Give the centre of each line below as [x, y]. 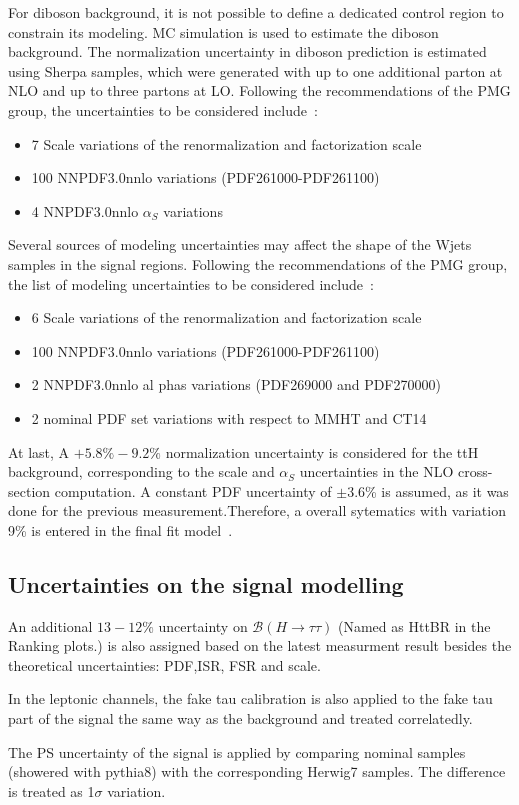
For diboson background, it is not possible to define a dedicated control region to [256, 12]
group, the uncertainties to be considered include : [163, 109]
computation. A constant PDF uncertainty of [193, 490]
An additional [50, 625]
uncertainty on [203, 625]
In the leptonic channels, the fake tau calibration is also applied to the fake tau [250, 698]
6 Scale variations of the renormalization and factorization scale [226, 317]
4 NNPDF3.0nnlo [85, 210]
